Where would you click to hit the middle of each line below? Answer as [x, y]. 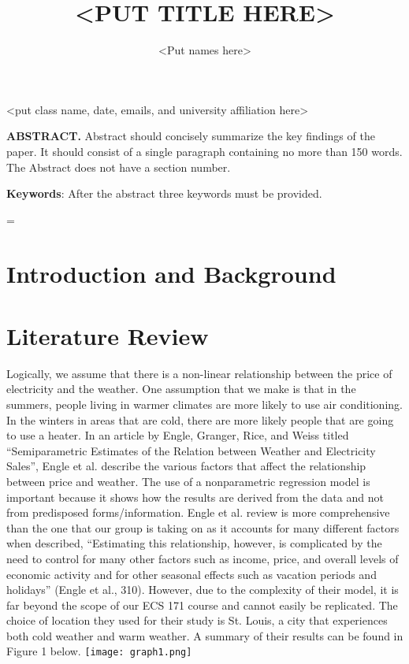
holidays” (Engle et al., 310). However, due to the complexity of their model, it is [203, 590]
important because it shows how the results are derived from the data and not [195, 497]
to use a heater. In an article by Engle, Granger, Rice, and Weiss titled [178, 435]
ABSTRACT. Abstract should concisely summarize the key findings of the [191, 136]
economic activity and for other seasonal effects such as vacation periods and [191, 574]
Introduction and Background [171, 274]
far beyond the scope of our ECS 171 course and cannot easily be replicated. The [202, 605]
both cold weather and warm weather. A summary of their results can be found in [205, 635]
